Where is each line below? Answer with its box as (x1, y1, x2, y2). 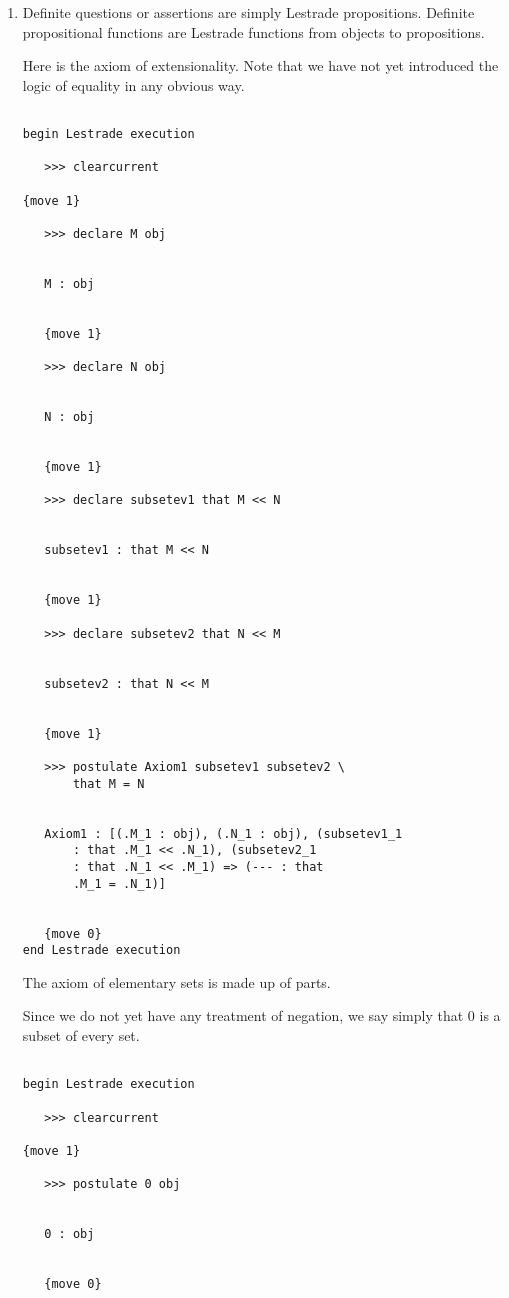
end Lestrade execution (22, 943, 181, 958)
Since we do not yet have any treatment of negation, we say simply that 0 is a (22, 1005, 501, 1026)
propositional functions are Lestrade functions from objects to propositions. (22, 21, 485, 42)
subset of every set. (22, 1025, 140, 1046)
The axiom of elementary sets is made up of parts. (22, 971, 331, 992)
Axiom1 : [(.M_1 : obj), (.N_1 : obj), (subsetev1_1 (44, 826, 403, 841)
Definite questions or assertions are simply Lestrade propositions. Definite (22, 2, 475, 22)
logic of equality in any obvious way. (22, 74, 245, 95)
